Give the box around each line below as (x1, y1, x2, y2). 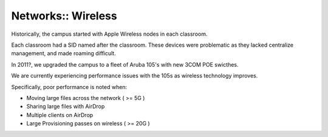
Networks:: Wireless (11, 9, 118, 22)
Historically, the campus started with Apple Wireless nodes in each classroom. (11, 30, 208, 38)
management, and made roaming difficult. (11, 50, 117, 57)
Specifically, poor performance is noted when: (11, 83, 128, 90)
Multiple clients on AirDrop (26, 111, 94, 118)
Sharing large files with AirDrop (26, 103, 105, 110)
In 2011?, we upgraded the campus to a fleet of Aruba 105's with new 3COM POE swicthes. (11, 61, 239, 68)
